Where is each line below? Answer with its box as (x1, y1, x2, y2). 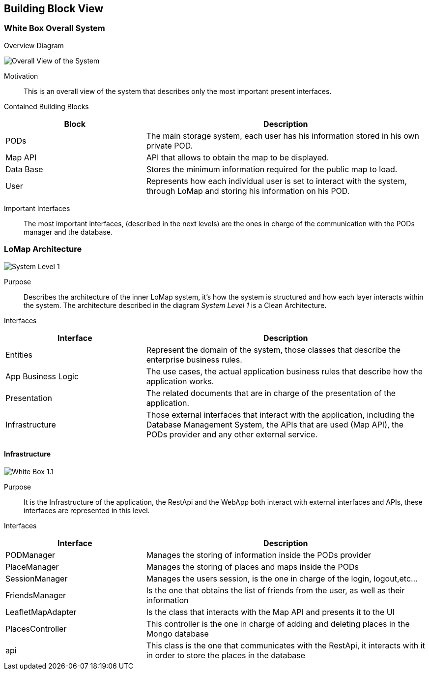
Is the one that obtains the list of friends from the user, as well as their (146, 585, 405, 595)
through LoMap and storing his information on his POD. (146, 185, 350, 196)
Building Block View (4, 2, 104, 15)
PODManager (5, 550, 56, 560)
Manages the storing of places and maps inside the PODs (146, 561, 359, 572)
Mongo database (146, 628, 209, 639)
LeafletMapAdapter (5, 607, 77, 617)
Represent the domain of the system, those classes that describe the (146, 344, 401, 355)
